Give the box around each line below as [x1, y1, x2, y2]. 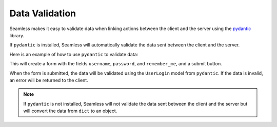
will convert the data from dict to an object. [23, 108, 117, 114]
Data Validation [9, 8, 76, 19]
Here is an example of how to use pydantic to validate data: [9, 51, 138, 57]
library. [9, 32, 25, 38]
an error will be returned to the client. [9, 77, 88, 83]
